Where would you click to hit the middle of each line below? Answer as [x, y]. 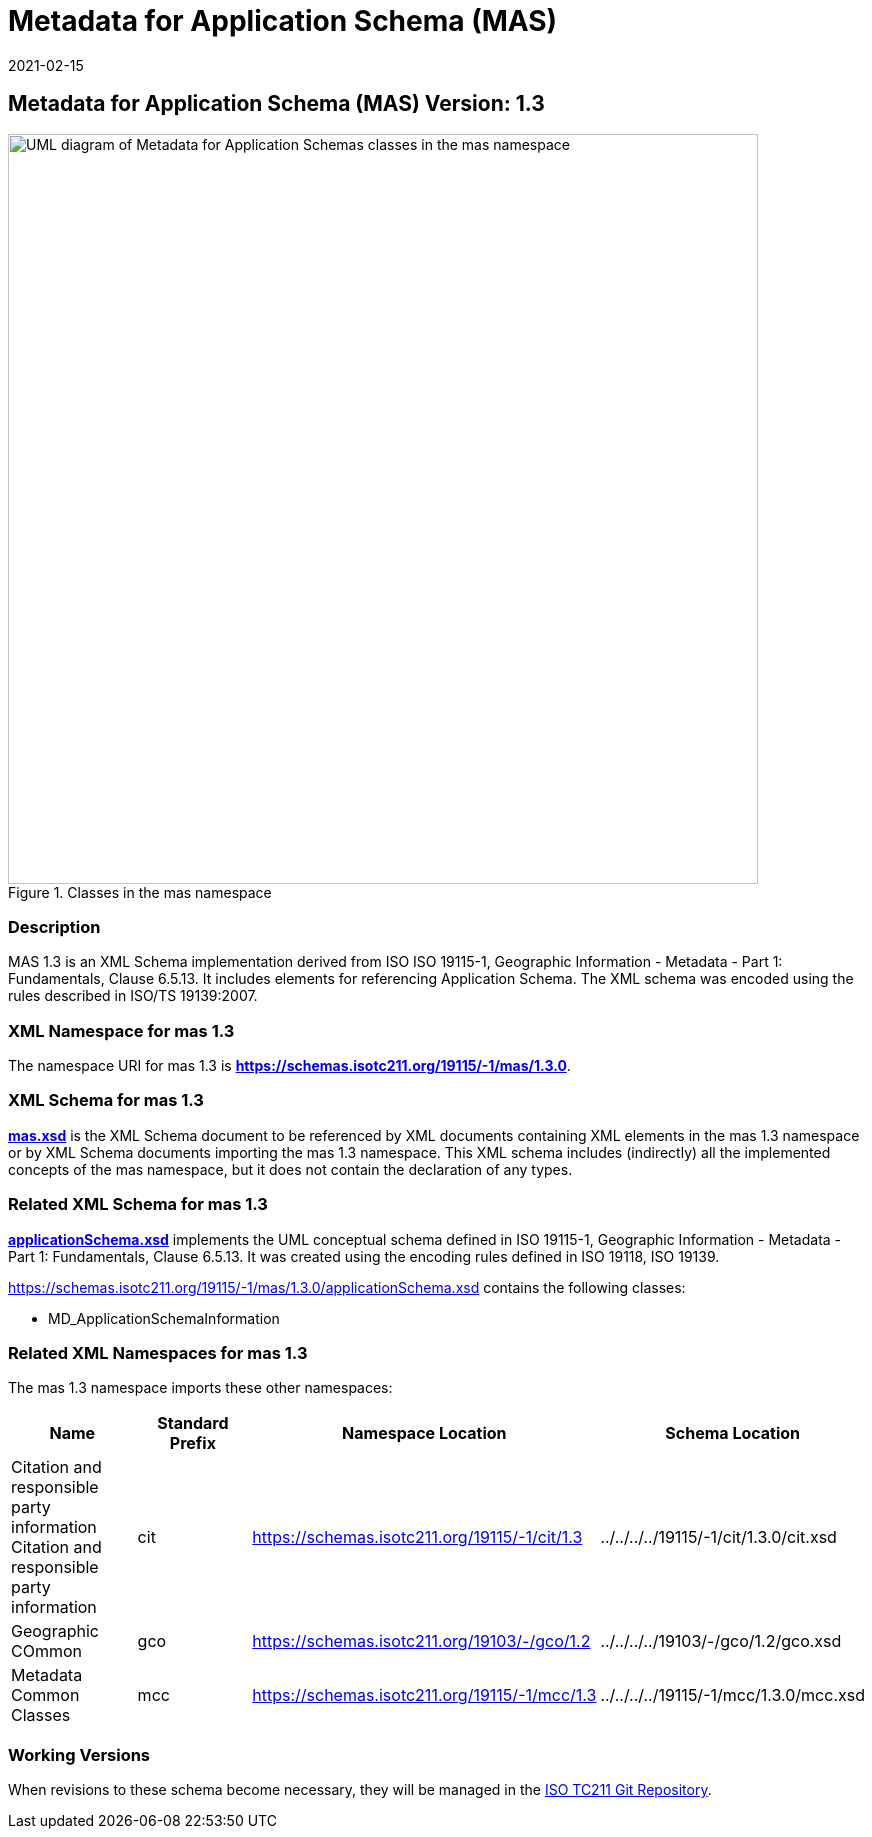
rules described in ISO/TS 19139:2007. [133, 996]
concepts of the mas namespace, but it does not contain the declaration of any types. [290, 1169]
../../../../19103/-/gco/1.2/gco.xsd [721, 1641]
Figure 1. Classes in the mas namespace [140, 892]
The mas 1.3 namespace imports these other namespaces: [200, 1388]
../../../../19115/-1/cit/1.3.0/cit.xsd [718, 1537]
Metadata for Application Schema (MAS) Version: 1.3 [276, 104]
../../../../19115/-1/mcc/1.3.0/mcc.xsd [732, 1695]
